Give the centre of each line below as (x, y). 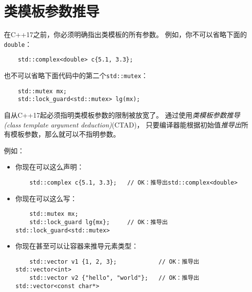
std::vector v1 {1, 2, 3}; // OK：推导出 (114, 261)
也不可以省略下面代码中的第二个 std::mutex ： (76, 75)
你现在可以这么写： (46, 198)
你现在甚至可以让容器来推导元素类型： (77, 246)
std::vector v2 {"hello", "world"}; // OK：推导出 (114, 278)
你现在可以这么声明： (49, 167)
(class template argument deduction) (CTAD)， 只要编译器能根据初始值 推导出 (123, 124)
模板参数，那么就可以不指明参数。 (65, 134)
